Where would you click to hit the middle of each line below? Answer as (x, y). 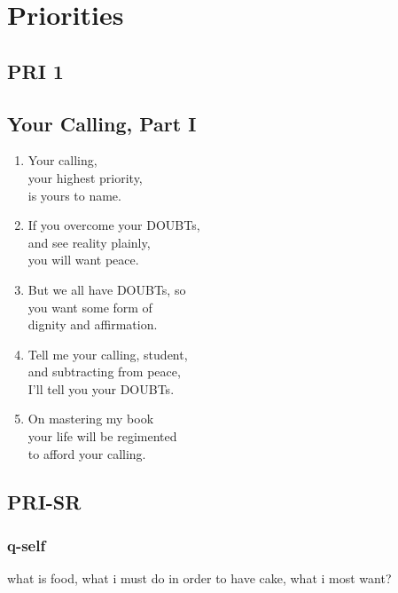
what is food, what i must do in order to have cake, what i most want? (199, 578)
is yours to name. (74, 195)
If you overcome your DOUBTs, (114, 225)
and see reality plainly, (89, 242)
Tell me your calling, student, (108, 354)
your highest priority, (85, 177)
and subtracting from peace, (104, 372)
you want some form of (90, 307)
